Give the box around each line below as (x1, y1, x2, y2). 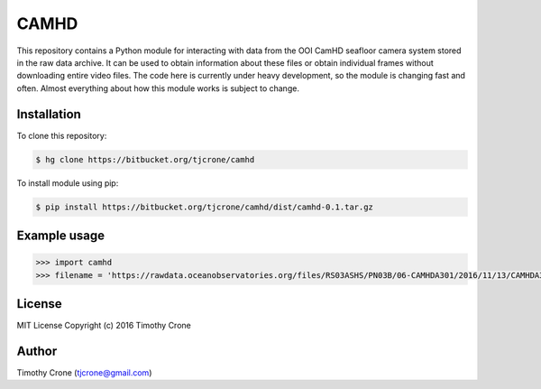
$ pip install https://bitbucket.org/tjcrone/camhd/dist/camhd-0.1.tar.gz (35, 201, 374, 212)
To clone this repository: (16, 130, 107, 141)
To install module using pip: (16, 177, 119, 189)
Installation (16, 107, 81, 122)
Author (16, 343, 58, 358)
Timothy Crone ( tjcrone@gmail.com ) (16, 366, 152, 378)
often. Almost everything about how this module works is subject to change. (16, 82, 299, 94)
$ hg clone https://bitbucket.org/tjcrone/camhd (35, 154, 255, 164)
